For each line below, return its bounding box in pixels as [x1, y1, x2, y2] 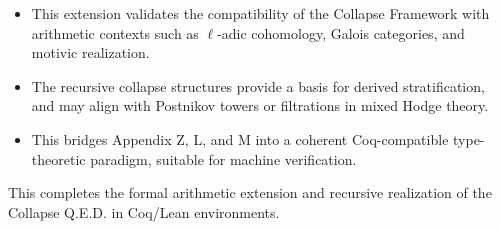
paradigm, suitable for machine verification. [90, 148, 357, 169]
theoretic [31, 148, 86, 169]
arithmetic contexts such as [31, 22, 199, 43]
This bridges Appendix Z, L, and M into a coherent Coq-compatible [31, 128, 449, 149]
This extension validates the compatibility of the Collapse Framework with [31, 3, 490, 23]
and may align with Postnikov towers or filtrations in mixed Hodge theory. [31, 95, 489, 116]
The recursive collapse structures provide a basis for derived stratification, [31, 75, 485, 96]
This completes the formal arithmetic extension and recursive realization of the [8, 182, 492, 203]
